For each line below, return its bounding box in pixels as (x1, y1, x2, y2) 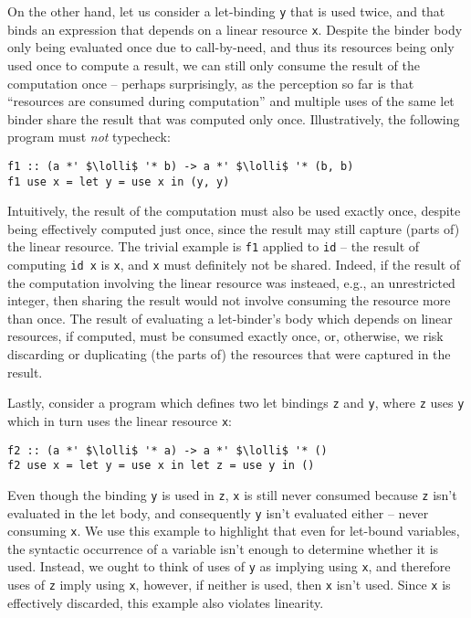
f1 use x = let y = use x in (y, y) (7, 175, 230, 188)
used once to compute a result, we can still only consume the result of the (7, 55, 420, 74)
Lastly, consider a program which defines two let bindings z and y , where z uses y (7, 393, 465, 412)
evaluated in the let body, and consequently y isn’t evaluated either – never (7, 503, 429, 522)
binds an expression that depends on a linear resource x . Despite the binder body (7, 19, 463, 38)
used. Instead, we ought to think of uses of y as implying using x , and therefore (7, 557, 451, 576)
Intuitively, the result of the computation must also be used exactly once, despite (7, 201, 461, 220)
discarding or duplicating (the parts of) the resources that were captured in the (7, 345, 451, 364)
